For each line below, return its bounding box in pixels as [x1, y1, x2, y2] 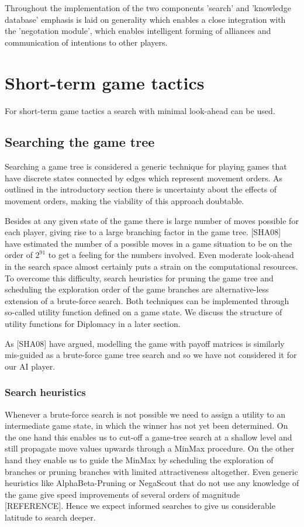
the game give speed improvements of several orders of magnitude [5, 488, 240, 500]
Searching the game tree [5, 133, 155, 151]
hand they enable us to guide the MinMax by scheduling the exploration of [5, 453, 274, 466]
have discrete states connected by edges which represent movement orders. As [5, 171, 283, 184]
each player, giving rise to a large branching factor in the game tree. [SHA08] [5, 226, 281, 238]
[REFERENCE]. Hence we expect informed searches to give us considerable [5, 500, 275, 512]
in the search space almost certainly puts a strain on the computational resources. [5, 260, 298, 273]
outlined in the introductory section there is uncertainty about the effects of [5, 183, 277, 195]
